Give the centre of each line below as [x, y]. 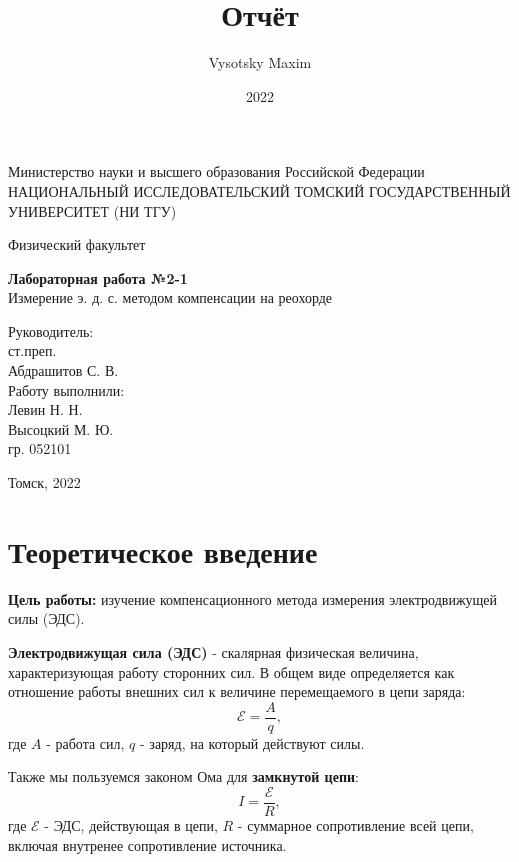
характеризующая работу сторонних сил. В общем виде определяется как [231, 671]
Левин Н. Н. [45, 409]
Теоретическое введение [163, 550]
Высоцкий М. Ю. [61, 428]
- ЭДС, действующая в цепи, [131, 825]
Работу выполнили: [66, 389]
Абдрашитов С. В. [63, 370]
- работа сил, [85, 742]
